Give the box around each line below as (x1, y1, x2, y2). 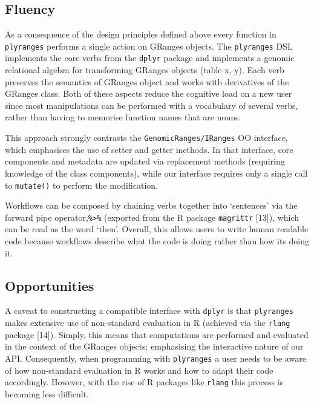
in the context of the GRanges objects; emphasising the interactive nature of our (5, 340, 304, 353)
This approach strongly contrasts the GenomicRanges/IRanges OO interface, (5, 131, 288, 144)
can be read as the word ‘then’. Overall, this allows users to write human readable (5, 223, 309, 235)
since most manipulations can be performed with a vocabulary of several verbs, (5, 99, 298, 111)
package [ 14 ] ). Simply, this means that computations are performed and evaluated (5, 328, 309, 340)
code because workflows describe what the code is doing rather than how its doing (5, 235, 309, 247)
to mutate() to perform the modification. (5, 178, 158, 191)
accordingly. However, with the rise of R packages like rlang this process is (5, 376, 284, 388)
